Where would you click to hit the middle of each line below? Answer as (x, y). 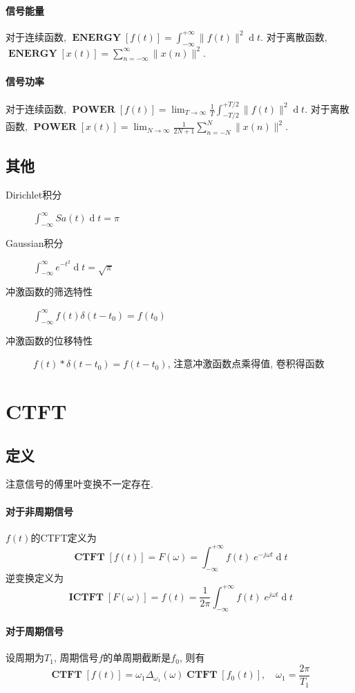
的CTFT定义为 (64, 537)
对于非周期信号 (39, 511)
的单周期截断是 (137, 657)
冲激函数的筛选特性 (49, 292)
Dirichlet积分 (34, 194)
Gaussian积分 (35, 242)
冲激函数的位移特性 (49, 340)
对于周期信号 (35, 631)
